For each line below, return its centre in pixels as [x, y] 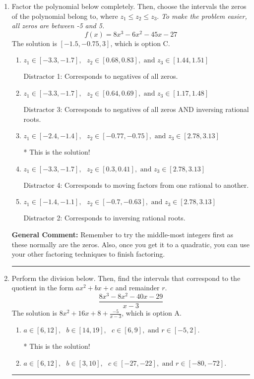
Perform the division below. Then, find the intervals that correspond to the [126, 278]
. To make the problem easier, [202, 16]
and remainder [137, 288]
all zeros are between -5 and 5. [58, 26]
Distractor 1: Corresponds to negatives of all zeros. [101, 76]
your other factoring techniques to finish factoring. [88, 254]
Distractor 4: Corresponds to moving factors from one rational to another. [136, 185]
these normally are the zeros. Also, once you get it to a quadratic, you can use [130, 244]
